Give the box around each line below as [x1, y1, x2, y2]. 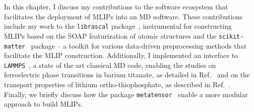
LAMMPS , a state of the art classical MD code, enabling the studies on [4, 59, 216, 70]
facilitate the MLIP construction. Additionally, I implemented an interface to [4, 50, 238, 60]
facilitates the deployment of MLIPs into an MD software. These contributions [4, 11, 243, 21]
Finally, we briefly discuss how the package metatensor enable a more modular [4, 89, 248, 99]
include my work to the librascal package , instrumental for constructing [4, 21, 232, 31]
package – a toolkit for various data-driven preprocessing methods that [31, 40, 247, 51]
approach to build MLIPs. [4, 99, 83, 109]
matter [4, 43, 25, 50]
